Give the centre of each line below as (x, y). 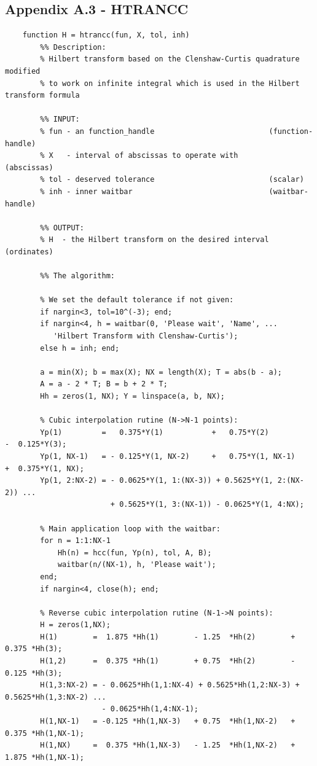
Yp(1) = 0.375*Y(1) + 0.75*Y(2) (155, 432)
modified (23, 71)
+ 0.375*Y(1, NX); (45, 468)
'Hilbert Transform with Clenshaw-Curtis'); (146, 336)
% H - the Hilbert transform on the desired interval (155, 240)
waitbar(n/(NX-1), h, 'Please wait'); (137, 565)
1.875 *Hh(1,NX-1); (45, 757)
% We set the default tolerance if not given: (137, 300)
